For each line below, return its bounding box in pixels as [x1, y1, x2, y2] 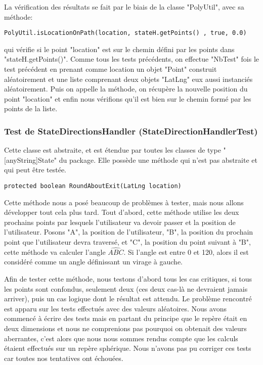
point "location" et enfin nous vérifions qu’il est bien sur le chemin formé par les [4, 93, 251, 104]
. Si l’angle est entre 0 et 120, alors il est [123, 246, 249, 257]
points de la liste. [4, 103, 58, 114]
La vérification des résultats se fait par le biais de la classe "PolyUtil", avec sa [4, 2, 244, 12]
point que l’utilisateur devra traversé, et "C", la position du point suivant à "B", [4, 237, 251, 247]
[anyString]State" [4, 154, 57, 165]
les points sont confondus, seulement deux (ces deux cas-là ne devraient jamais [4, 283, 248, 294]
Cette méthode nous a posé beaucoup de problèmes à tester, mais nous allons [4, 197, 244, 207]
